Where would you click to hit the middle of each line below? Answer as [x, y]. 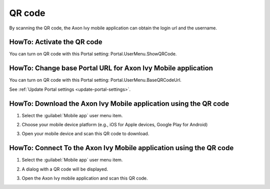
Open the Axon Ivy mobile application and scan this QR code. [85, 178]
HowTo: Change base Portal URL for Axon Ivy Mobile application [111, 68]
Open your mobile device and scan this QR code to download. [85, 134]
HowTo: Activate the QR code [56, 42]
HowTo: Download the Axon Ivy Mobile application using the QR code [119, 103]
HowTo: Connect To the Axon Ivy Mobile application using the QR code [121, 148]
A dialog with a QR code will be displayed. [65, 169]
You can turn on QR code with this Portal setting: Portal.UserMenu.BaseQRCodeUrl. [95, 80]
